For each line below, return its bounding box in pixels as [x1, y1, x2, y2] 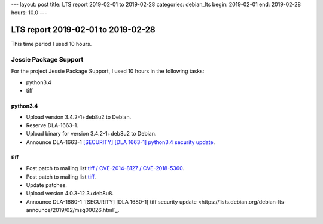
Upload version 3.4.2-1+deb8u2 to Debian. [26, 113, 132, 121]
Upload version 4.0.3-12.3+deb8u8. [26, 190, 114, 197]
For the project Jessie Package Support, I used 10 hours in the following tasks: [11, 67, 205, 75]
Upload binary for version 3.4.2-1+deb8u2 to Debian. [26, 130, 157, 137]
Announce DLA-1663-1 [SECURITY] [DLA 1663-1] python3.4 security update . [26, 138, 215, 146]
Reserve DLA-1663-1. [26, 122, 79, 128]
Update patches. [26, 181, 67, 188]
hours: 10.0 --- [11, 9, 47, 16]
